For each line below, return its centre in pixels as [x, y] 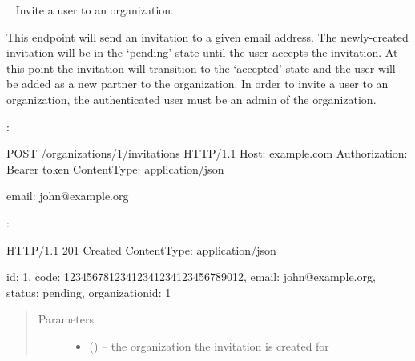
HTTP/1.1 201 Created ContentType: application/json [141, 249]
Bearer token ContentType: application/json [115, 168]
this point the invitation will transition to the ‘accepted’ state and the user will [201, 68]
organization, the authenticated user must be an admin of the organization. [191, 99]
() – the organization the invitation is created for [209, 345]
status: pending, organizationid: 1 [89, 292]
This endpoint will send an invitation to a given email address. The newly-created [207, 36]
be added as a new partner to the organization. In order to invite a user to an [197, 84]
